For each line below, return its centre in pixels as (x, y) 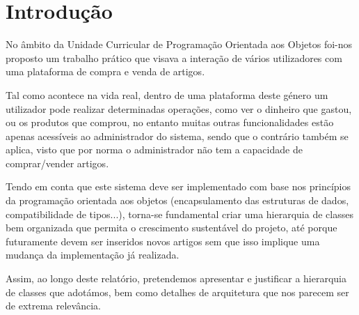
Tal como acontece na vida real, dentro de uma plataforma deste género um (167, 94)
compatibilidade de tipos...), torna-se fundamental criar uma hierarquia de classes (179, 214)
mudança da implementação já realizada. (93, 255)
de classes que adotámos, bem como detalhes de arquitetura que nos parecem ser (177, 292)
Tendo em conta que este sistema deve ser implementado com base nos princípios (178, 186)
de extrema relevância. (53, 306)
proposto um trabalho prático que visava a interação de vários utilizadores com (174, 57)
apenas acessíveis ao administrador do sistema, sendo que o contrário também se (177, 136)
